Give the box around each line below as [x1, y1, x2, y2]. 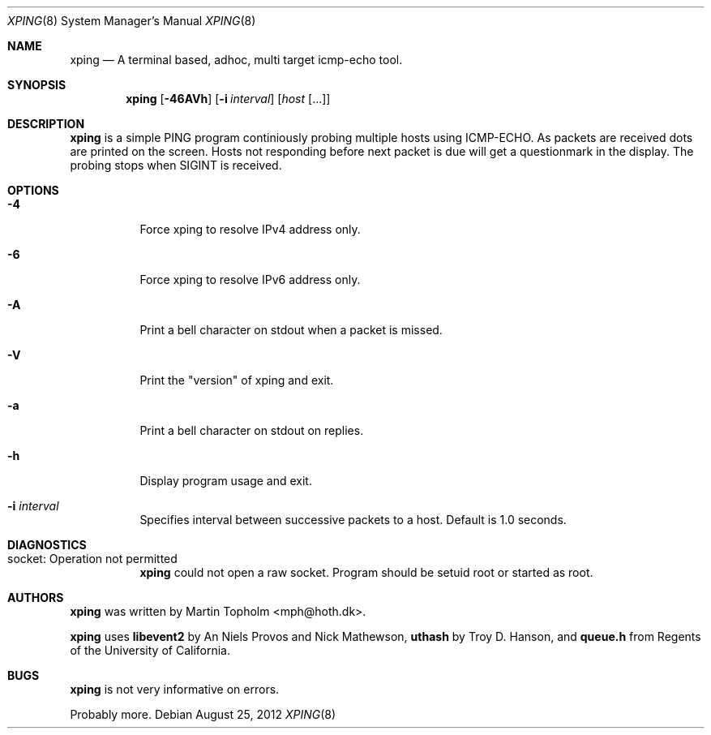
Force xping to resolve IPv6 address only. [139, 273, 361, 286]
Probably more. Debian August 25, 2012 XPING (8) [70, 707, 336, 721]
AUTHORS [7, 591, 64, 604]
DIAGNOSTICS [7, 538, 87, 552]
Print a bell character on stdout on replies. [139, 423, 364, 437]
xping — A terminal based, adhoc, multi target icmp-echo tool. [70, 53, 403, 67]
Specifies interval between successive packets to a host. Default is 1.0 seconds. [139, 513, 567, 527]
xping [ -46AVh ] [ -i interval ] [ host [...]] [126, 92, 331, 105]
